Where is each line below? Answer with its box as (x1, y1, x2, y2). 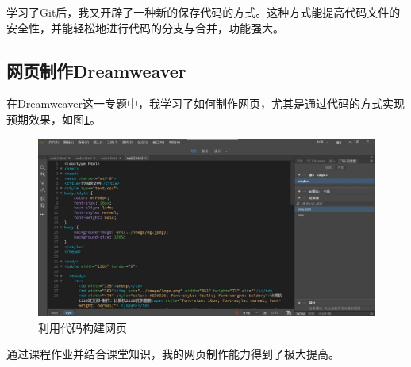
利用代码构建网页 (38, 319, 127, 335)
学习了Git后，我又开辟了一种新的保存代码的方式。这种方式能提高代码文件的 (6, 4, 401, 20)
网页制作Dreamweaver (6, 58, 186, 82)
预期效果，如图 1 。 (6, 110, 101, 127)
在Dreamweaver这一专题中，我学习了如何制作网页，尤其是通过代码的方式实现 (6, 95, 405, 112)
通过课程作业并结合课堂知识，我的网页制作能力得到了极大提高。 (6, 346, 340, 362)
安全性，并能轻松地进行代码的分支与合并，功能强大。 (6, 19, 284, 36)
